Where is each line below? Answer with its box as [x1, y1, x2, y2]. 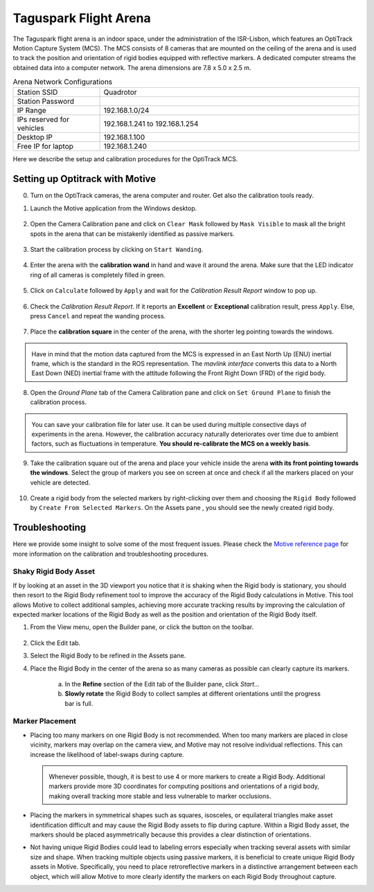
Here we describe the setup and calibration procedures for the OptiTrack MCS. [12, 155, 238, 163]
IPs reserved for [17, 115, 69, 125]
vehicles [17, 123, 44, 133]
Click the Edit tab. [30, 639, 81, 647]
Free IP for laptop [17, 142, 74, 152]
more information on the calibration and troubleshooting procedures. [12, 549, 209, 558]
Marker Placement [12, 716, 76, 726]
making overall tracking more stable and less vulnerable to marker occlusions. [48, 792, 271, 800]
